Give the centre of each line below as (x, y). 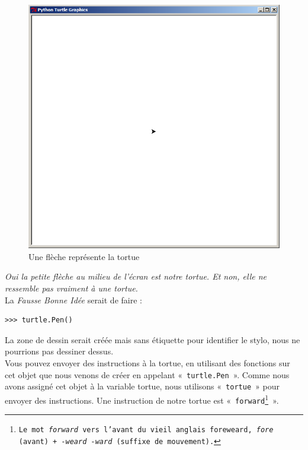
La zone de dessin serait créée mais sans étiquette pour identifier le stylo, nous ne (153, 339)
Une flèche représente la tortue (84, 256)
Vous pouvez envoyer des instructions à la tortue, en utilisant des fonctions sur (147, 363)
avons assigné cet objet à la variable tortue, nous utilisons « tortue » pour (142, 386)
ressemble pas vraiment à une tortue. (71, 288)
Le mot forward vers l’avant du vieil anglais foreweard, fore (146, 430)
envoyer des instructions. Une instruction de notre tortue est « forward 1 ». (142, 399)
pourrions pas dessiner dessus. (59, 351)
